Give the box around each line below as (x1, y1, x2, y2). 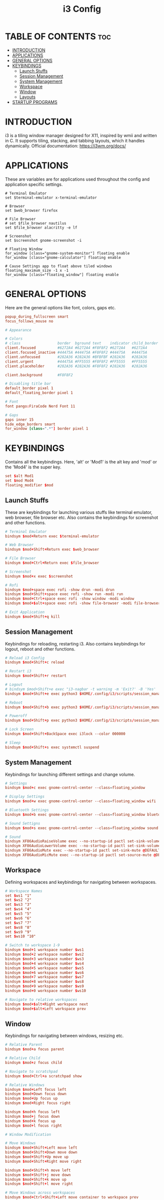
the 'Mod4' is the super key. (5, 464, 61, 470)
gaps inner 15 (5, 417, 34, 422)
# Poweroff (5, 714, 27, 718)
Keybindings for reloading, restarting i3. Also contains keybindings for (5, 641, 145, 646)
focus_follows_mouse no (5, 319, 54, 323)
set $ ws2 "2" (5, 898, 32, 902)
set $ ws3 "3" (5, 902, 32, 907)
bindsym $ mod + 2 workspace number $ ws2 (5, 952, 84, 957)
